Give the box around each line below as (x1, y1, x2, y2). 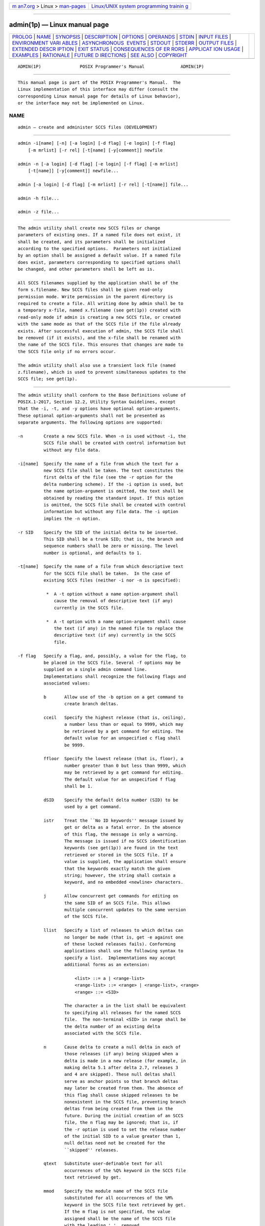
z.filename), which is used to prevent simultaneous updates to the (18, 369, 186, 375)
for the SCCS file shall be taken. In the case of (43, 570, 171, 576)
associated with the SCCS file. (64, 1030, 142, 1036)
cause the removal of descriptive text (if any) (54, 598, 173, 604)
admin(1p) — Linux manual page (9, 21, 109, 29)
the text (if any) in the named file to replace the (54, 625, 184, 631)
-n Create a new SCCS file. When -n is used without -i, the (18, 434, 186, 439)
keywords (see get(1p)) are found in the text (64, 845, 179, 851)
